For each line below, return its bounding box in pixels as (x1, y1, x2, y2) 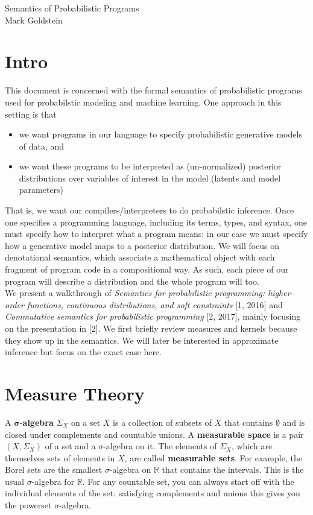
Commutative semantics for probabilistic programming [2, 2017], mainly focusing (5, 310, 301, 323)
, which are (231, 440, 273, 452)
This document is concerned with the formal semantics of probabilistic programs (5, 84, 302, 96)
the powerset (5, 499, 52, 511)
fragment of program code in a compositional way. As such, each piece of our (5, 263, 289, 276)
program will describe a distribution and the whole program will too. (5, 274, 259, 287)
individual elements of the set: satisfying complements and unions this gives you (5, 487, 300, 499)
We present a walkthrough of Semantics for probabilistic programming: (5, 286, 265, 299)
